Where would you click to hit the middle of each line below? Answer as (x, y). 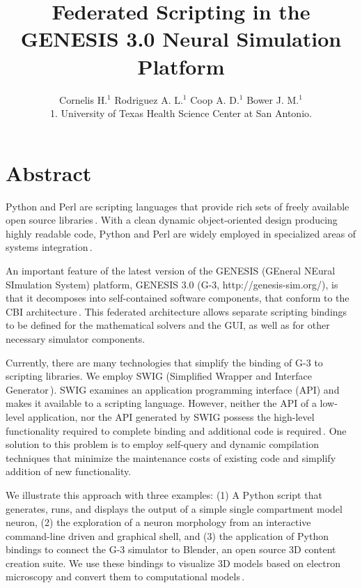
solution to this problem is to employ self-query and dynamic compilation (162, 444)
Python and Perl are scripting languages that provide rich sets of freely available (178, 206)
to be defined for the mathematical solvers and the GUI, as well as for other (168, 325)
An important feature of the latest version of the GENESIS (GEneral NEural (171, 270)
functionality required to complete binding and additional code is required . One (176, 430)
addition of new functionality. (69, 471)
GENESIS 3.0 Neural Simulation (181, 39)
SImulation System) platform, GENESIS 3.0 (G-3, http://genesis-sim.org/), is (172, 284)
